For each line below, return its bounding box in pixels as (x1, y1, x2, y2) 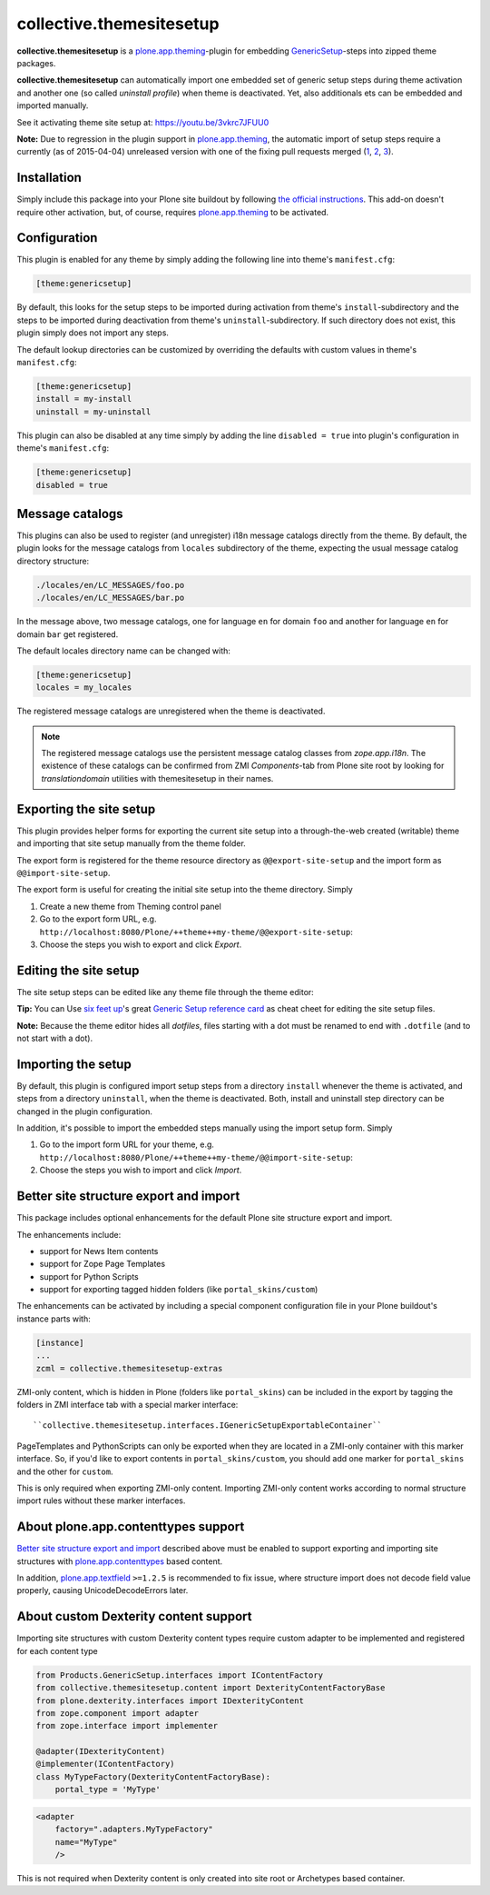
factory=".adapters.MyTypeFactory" (54, 1824, 213, 1835)
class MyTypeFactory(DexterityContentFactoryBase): (35, 1771, 271, 1781)
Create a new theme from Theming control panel (39, 901, 221, 912)
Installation (16, 170, 82, 185)
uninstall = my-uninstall (35, 406, 152, 417)
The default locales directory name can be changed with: (16, 645, 231, 656)
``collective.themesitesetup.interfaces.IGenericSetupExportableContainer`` (33, 1421, 383, 1431)
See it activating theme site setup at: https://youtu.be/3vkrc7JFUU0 (16, 116, 269, 127)
